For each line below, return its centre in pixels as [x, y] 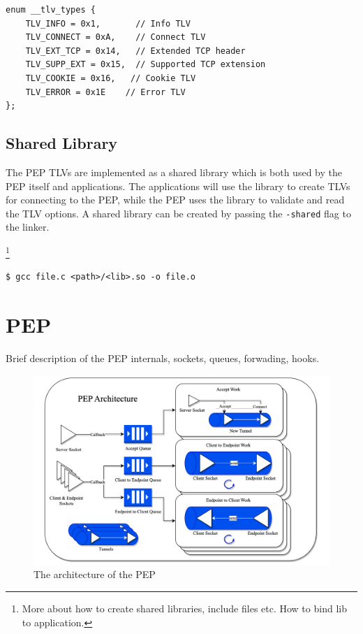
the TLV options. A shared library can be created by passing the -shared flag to [178, 213]
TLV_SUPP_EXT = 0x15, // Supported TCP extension [146, 65]
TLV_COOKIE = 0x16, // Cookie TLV [111, 78]
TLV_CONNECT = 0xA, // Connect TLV [116, 37]
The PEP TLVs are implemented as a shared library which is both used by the [174, 172]
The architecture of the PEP [95, 574]
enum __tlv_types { [51, 10]
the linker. [28, 227]
